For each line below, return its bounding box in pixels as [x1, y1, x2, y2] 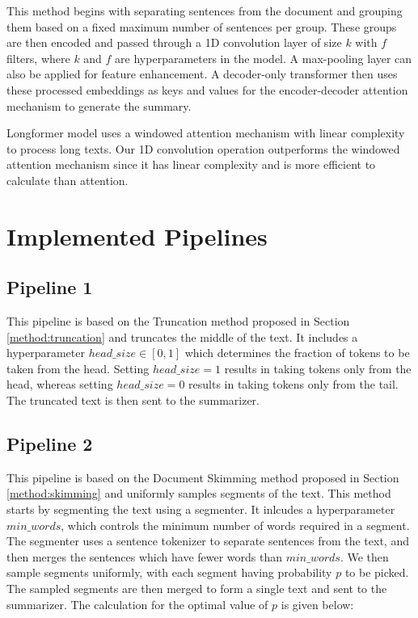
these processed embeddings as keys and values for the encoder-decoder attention [6, 81, 408, 98]
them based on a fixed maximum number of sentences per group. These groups [6, 18, 397, 35]
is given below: [281, 595, 354, 612]
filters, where [6, 49, 70, 66]
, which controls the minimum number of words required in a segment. [61, 516, 410, 533]
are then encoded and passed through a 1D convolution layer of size [6, 34, 342, 51]
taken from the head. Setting [6, 359, 150, 376]
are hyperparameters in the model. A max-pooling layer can [115, 49, 412, 66]
